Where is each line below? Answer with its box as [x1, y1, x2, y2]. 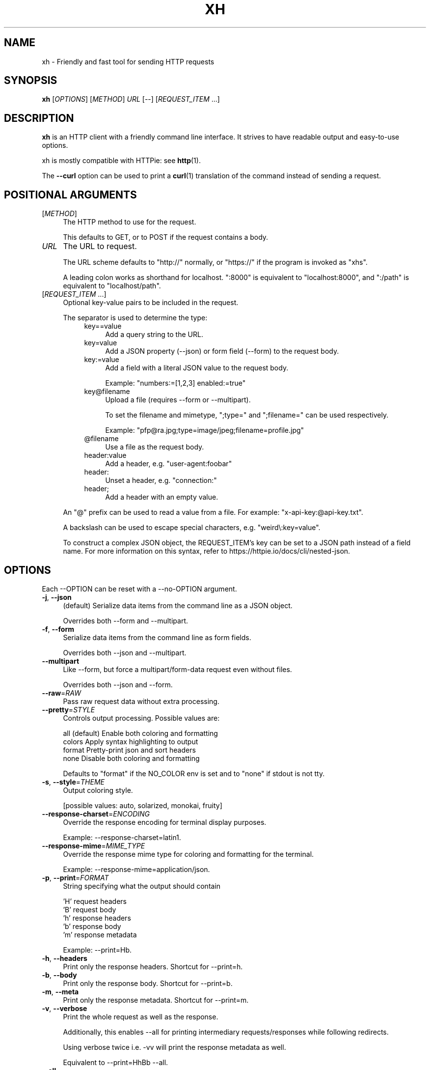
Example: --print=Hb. [63, 945, 132, 954]
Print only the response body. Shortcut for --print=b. [63, 979, 233, 987]
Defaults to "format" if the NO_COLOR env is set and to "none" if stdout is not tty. [63, 769, 325, 778]
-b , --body [42, 970, 77, 979]
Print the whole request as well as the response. [63, 1012, 218, 1021]
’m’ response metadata [63, 930, 137, 939]
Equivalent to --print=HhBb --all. [63, 1058, 168, 1067]
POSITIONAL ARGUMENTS [4, 188, 137, 201]
